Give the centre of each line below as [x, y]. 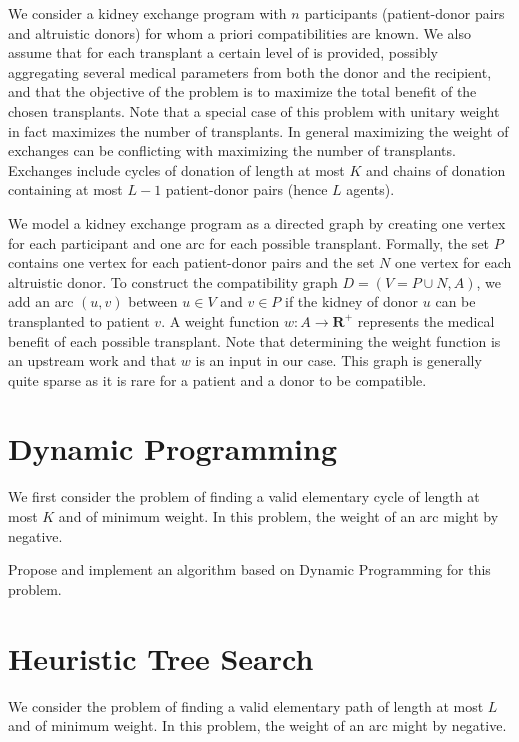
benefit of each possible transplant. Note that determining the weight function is [254, 340]
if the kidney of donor [352, 301]
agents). [370, 189]
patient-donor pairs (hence [246, 189]
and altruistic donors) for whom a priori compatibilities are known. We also [239, 32]
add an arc [41, 301]
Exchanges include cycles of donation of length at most [176, 169]
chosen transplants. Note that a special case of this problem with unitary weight [254, 110]
